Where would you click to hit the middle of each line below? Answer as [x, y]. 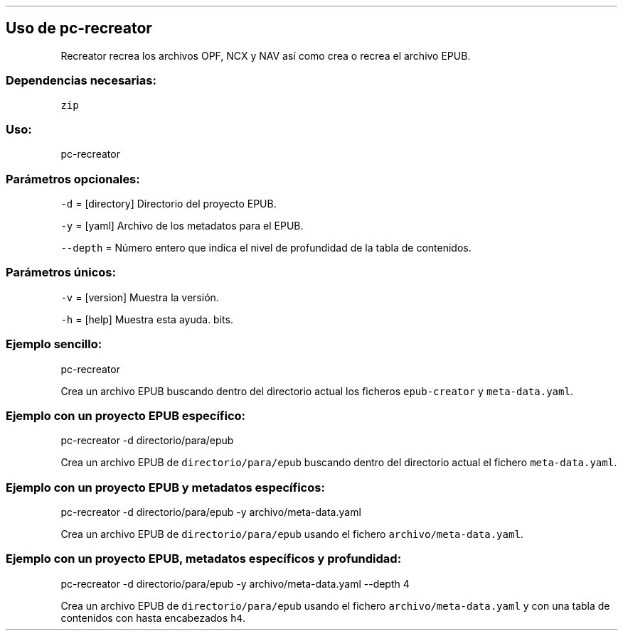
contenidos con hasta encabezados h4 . [153, 618]
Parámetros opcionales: [73, 179]
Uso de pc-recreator [79, 28]
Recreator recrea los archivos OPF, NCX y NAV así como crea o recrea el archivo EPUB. [266, 55]
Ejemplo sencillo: [54, 344]
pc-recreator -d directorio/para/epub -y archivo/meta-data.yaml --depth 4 [235, 583]
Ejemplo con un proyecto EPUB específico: [126, 415]
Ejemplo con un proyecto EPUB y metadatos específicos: [165, 487]
